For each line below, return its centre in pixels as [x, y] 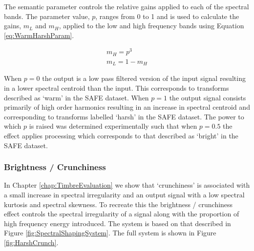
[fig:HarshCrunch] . [31, 242]
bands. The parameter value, [47, 16]
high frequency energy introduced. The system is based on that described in [117, 223]
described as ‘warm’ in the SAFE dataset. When [76, 97]
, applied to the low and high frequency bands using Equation [151, 26]
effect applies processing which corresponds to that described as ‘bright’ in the [121, 135]
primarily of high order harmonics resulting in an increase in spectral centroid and [127, 107]
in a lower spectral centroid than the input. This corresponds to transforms [116, 88]
